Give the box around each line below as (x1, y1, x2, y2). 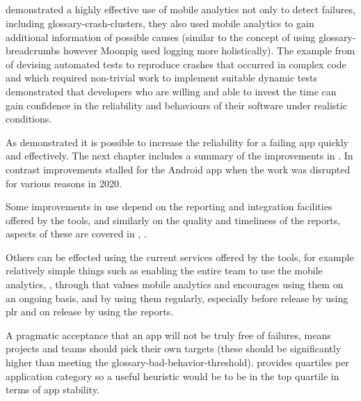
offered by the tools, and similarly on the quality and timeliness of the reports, (6, 212, 341, 227)
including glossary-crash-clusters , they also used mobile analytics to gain (6, 15, 314, 30)
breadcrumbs (6, 43, 61, 58)
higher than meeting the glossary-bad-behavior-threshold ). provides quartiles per (6, 355, 349, 370)
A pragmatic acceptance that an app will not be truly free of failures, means (6, 327, 331, 342)
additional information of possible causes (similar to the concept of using (6, 29, 316, 44)
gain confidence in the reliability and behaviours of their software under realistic (6, 97, 347, 112)
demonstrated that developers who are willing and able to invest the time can (6, 84, 337, 98)
